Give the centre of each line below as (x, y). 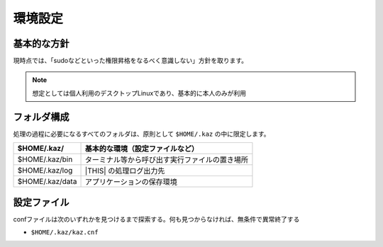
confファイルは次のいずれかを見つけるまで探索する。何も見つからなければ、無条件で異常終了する (156, 219)
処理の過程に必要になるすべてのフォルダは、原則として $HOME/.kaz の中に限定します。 (141, 134)
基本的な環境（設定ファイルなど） (141, 149)
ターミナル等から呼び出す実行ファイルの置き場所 (166, 160)
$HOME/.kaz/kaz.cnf (65, 232)
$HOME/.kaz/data (47, 182)
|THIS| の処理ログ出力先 (125, 171)
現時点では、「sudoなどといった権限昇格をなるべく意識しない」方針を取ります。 (131, 61)
